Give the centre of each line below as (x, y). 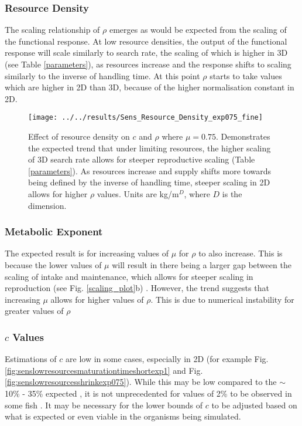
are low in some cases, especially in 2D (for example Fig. (167, 359)
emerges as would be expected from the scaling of (198, 30)
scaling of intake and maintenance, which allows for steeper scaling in (129, 276)
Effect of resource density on (79, 136)
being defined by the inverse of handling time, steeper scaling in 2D (149, 182)
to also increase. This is (241, 253)
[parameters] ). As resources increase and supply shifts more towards (150, 170)
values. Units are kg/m (138, 194)
